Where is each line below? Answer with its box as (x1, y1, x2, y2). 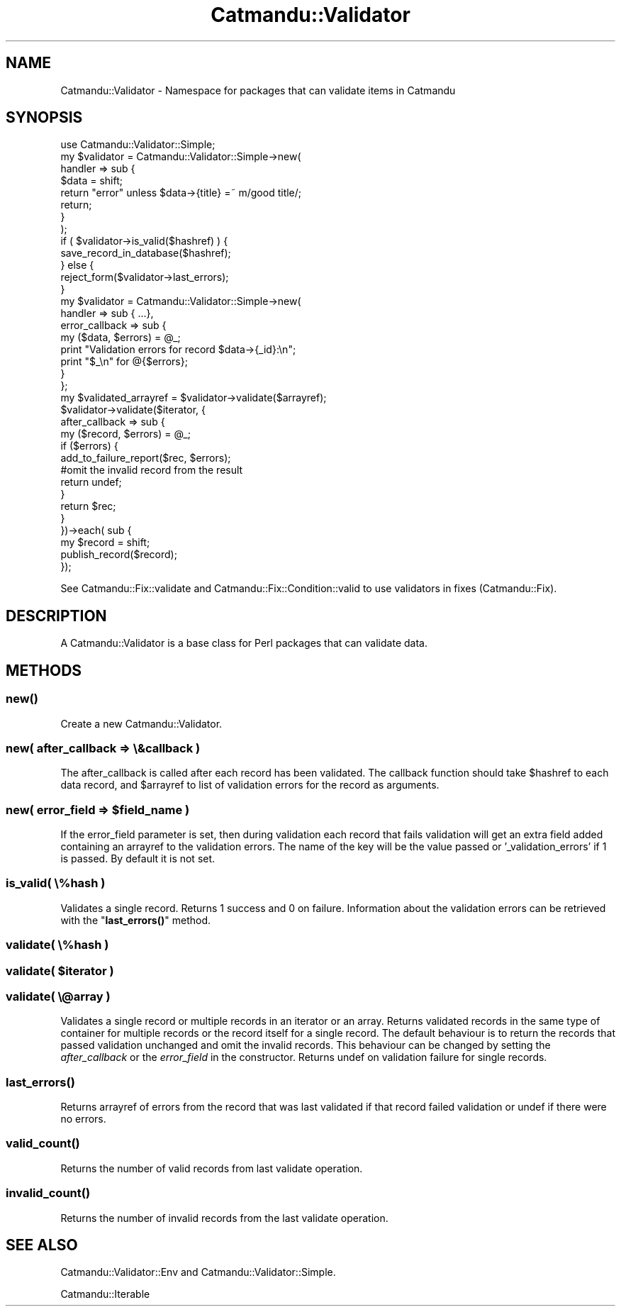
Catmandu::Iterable (60, 1288, 150, 1301)
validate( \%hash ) (6, 938, 109, 952)
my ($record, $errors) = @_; (60, 428, 191, 440)
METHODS (6, 661, 82, 679)
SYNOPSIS (6, 109, 83, 127)
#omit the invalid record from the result (60, 464, 243, 477)
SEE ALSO (6, 1235, 78, 1254)
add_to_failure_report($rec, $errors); (60, 452, 231, 465)
